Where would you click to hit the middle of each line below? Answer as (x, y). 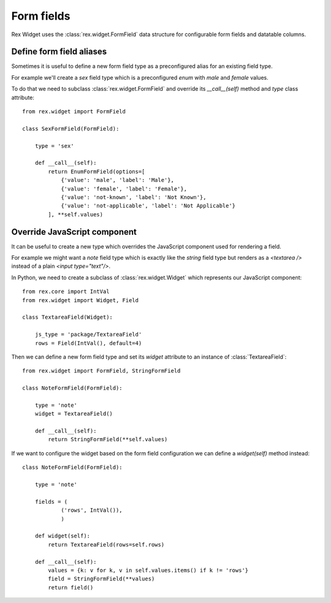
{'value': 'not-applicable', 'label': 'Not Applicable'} (148, 206)
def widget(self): (63, 536)
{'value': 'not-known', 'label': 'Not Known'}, (134, 197)
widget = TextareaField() (74, 414)
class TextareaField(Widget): (68, 317)
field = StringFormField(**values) (101, 579)
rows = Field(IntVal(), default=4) (88, 343)
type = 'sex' (54, 146)
